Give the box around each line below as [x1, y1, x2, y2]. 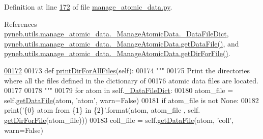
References [4, 18, 37, 29]
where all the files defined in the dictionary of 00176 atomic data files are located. [4, 75, 258, 85]
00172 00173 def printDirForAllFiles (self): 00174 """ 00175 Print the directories [4, 65, 250, 75]
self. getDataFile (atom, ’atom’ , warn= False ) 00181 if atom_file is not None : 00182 [4, 95, 259, 105]
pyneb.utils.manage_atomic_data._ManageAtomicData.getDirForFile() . [4, 48, 230, 59]
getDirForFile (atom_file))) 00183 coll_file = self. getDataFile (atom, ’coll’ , [4, 114, 234, 125]
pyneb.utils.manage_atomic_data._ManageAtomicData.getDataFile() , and [4, 38, 239, 49]
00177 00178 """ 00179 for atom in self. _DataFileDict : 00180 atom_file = [4, 85, 233, 96]
